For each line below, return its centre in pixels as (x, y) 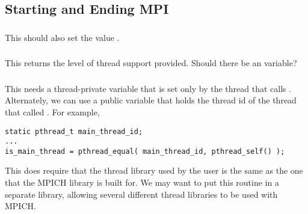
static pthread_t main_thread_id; (74, 131)
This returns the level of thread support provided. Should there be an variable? (151, 63)
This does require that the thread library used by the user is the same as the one (154, 170)
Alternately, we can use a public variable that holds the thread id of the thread (151, 100)
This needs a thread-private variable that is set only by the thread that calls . (148, 88)
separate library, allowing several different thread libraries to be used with (141, 194)
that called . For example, (52, 112)
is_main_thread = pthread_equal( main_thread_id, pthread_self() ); (145, 151)
